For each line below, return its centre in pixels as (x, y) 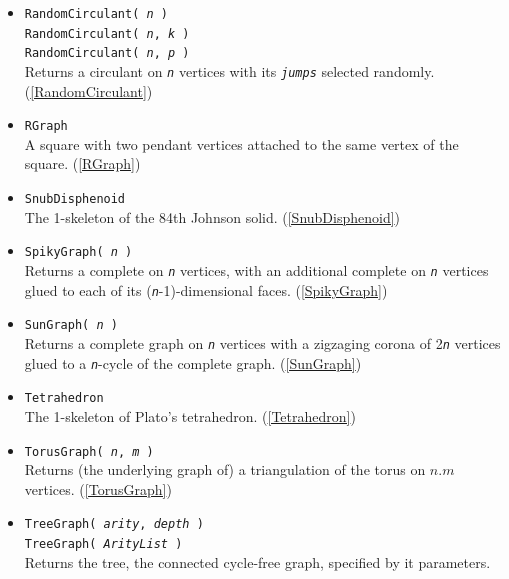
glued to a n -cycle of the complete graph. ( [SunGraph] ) (193, 362)
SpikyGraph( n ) (78, 252)
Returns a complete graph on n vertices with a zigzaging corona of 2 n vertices (262, 342)
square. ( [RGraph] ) (82, 163)
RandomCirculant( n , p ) (107, 53)
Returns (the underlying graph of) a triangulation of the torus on (225, 469)
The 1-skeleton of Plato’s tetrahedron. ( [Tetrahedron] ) (190, 415)
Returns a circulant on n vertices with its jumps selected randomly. (229, 70)
